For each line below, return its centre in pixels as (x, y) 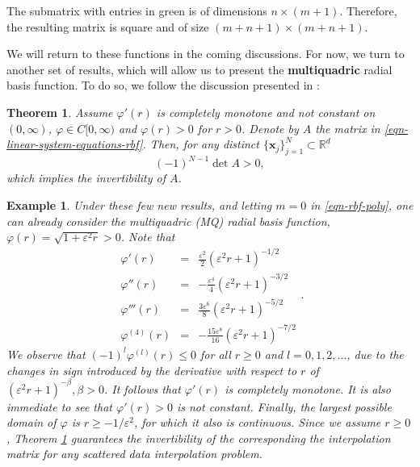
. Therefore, (368, 10)
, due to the (375, 354)
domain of (31, 422)
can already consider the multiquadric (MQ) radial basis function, (168, 221)
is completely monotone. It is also (308, 388)
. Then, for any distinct (201, 144)
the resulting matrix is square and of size (108, 26)
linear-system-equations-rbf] (75, 144)
